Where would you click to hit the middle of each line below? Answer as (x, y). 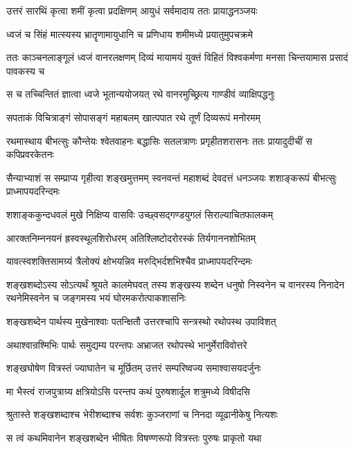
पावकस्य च (26, 70)
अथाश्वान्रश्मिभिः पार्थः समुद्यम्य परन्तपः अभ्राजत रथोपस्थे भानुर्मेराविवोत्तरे (127, 344)
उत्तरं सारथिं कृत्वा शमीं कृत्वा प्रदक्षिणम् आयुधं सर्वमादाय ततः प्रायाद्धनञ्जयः (132, 10)
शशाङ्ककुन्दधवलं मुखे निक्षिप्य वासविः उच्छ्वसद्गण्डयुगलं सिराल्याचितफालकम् (140, 214)
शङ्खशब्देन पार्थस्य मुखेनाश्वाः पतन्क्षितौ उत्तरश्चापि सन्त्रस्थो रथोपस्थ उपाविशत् (141, 321)
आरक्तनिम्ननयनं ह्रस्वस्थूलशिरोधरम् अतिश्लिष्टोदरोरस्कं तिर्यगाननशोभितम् (131, 237)
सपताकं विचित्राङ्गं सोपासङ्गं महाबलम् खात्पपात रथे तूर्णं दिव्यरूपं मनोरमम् (133, 117)
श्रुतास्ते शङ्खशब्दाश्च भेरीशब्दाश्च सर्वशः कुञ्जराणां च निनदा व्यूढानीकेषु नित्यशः (142, 414)
